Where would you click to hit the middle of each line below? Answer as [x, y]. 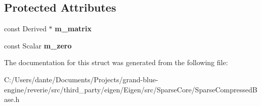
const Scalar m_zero [38, 45]
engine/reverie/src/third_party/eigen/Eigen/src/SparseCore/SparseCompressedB [131, 89]
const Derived [25, 29]
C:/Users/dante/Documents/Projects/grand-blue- [81, 79]
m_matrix [73, 29]
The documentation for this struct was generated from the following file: [116, 62]
